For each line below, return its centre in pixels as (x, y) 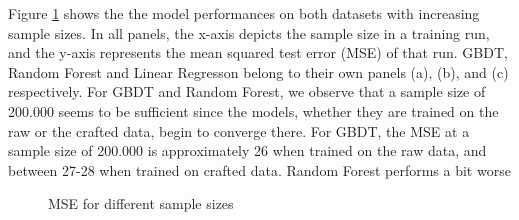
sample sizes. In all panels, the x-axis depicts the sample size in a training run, (249, 32)
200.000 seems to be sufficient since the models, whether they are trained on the (253, 110)
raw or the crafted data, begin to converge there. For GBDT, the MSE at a (239, 130)
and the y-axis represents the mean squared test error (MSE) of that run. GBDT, (258, 52)
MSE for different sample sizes (141, 203)
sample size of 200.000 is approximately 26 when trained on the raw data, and (247, 150)
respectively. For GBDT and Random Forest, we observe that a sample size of (247, 91)
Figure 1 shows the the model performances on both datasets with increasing (244, 13)
